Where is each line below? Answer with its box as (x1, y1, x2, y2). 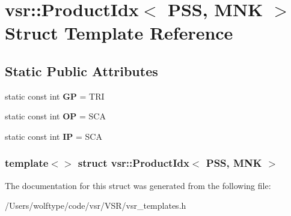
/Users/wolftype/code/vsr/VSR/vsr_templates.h (5, 199, 186, 212)
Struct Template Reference (5, 20, 233, 45)
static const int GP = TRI (5, 89, 105, 102)
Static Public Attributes (5, 61, 158, 80)
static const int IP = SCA (5, 130, 102, 142)
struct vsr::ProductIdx (78, 155, 189, 170)
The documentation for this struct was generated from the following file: (5, 179, 271, 191)
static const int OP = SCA (5, 110, 106, 122)
